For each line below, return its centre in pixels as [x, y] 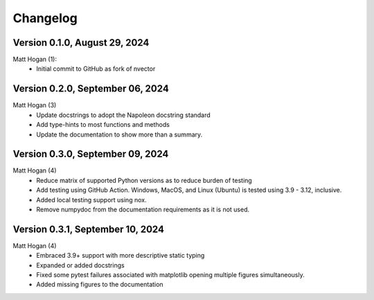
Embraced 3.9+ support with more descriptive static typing [121, 256]
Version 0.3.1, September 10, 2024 [88, 229]
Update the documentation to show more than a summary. [119, 134]
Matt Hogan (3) [35, 105]
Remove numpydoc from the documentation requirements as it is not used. [143, 209]
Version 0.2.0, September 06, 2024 [91, 89]
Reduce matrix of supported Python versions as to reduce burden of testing [144, 180]
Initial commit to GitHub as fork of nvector [96, 69]
